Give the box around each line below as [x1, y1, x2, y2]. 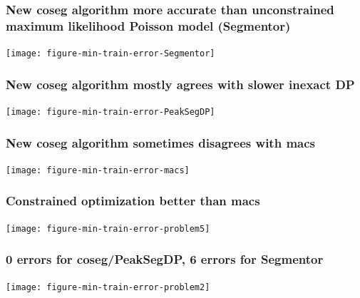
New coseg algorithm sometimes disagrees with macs [6, 133, 315, 151]
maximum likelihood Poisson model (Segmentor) [6, 16, 291, 34]
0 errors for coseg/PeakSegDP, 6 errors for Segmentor [6, 250, 324, 268]
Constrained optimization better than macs [6, 192, 260, 210]
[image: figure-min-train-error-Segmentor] [6, 48, 215, 59]
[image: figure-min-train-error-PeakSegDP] [6, 107, 215, 118]
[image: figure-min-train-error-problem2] [6, 282, 210, 292]
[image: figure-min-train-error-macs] [6, 165, 190, 175]
